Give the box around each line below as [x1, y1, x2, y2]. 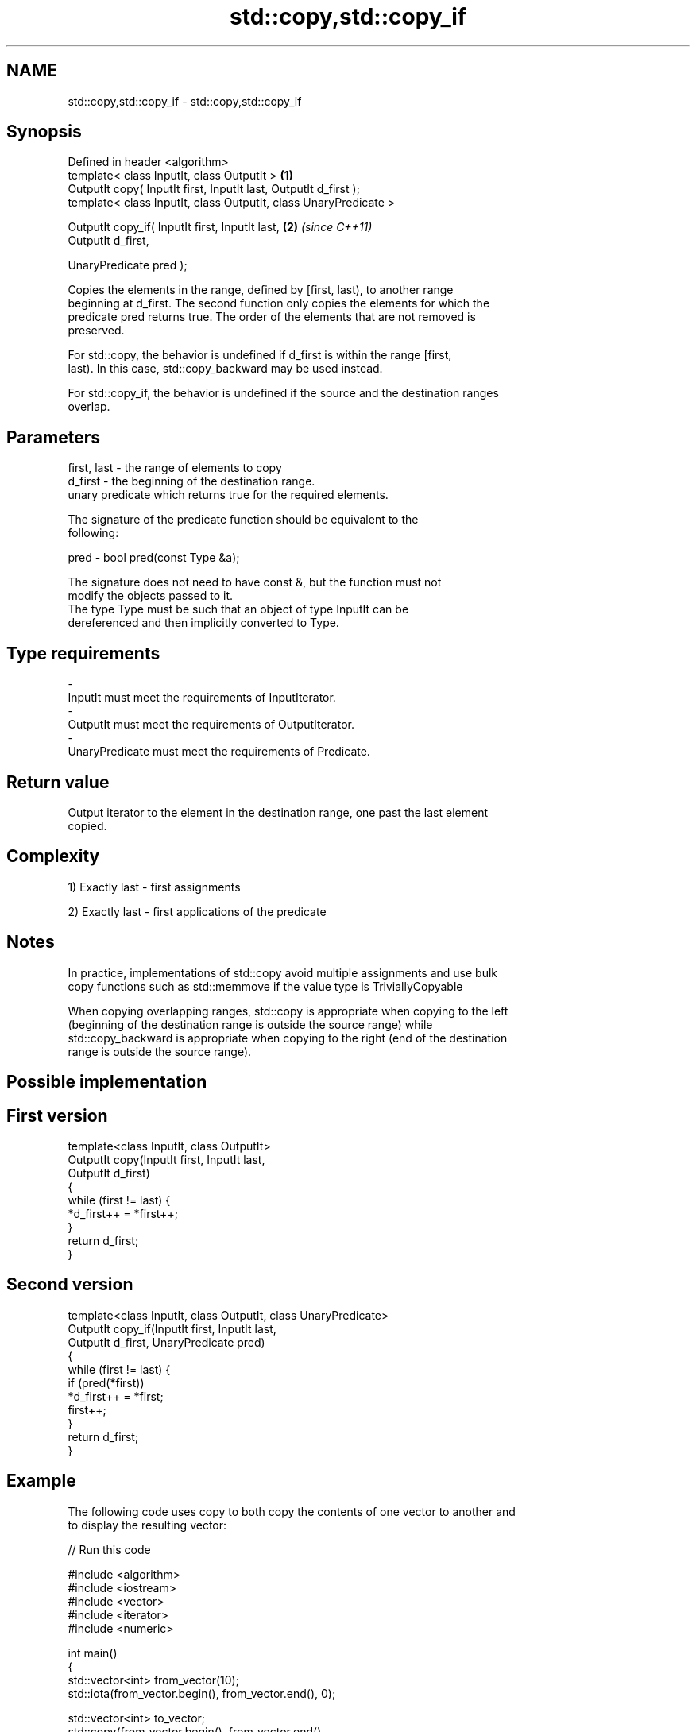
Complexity [6, 846, 100, 867]
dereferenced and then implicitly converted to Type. [68, 616, 339, 630]
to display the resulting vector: [68, 1517, 227, 1532]
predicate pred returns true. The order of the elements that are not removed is [68, 310, 476, 324]
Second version [6, 1274, 133, 1295]
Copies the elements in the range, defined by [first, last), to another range [68, 283, 454, 297]
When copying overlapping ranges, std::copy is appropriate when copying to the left [68, 1003, 508, 1018]
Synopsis [6, 122, 82, 142]
